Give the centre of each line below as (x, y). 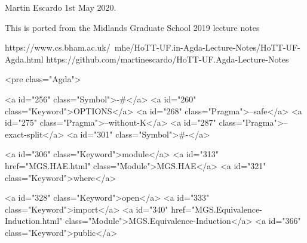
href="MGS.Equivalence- (217, 209)
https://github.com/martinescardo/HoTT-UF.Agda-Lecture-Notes (168, 59)
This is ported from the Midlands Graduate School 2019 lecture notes (132, 27)
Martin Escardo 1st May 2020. (61, 7)
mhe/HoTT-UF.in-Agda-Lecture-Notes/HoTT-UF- (207, 47)
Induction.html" (34, 221)
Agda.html (24, 59)
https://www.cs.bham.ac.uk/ (58, 47)
